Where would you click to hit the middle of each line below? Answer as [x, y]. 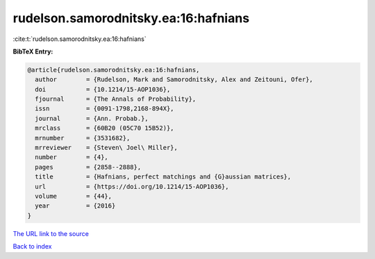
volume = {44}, [74, 196]
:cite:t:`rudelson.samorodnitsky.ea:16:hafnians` [80, 39]
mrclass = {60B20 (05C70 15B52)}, [105, 128]
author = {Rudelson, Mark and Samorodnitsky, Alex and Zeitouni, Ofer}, [174, 80]
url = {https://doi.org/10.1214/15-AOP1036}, [132, 186]
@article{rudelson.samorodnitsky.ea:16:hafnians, [114, 70]
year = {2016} [75, 206]
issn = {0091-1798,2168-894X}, [105, 109]
